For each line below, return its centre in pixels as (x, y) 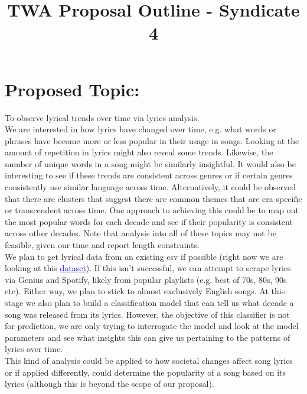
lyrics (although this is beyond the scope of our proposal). (110, 384)
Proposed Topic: (72, 89)
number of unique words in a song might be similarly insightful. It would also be (150, 163)
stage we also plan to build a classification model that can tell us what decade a (149, 302)
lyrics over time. (34, 349)
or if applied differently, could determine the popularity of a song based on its (146, 372)
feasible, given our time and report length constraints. (102, 245)
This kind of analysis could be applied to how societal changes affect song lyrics (149, 360)
